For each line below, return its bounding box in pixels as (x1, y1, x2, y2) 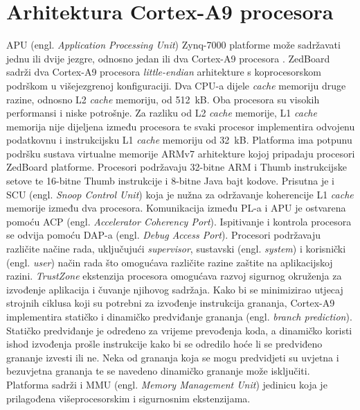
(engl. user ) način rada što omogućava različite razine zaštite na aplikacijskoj (6, 255, 333, 269)
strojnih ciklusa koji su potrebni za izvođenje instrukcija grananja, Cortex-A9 (6, 296, 335, 310)
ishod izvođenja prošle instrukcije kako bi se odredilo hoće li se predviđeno (6, 336, 323, 351)
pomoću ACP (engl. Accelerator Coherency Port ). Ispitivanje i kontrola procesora (6, 214, 352, 228)
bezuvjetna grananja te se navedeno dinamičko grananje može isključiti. (6, 364, 310, 378)
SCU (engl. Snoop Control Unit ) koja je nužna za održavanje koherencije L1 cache (6, 187, 354, 201)
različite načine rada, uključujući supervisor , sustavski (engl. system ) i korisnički (6, 241, 346, 256)
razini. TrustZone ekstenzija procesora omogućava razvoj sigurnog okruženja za (6, 268, 342, 283)
